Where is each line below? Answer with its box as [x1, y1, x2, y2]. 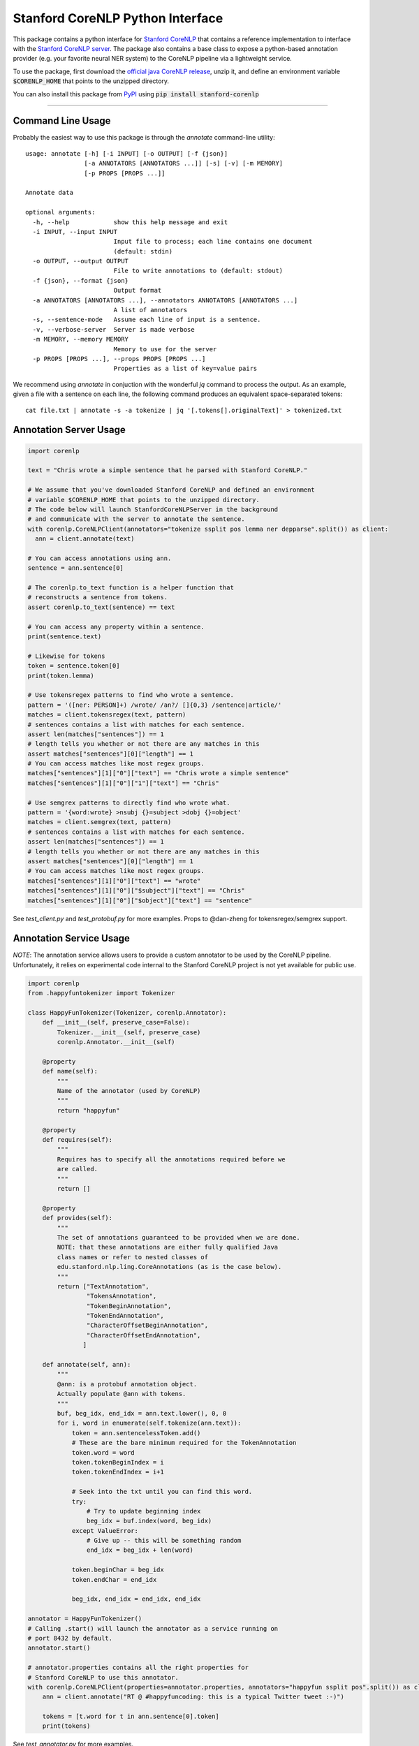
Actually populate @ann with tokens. [57, 1390, 186, 1398]
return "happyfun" [57, 1106, 120, 1114]
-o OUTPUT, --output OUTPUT [32, 257, 129, 265]
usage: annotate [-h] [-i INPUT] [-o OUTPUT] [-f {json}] [25, 149, 228, 157]
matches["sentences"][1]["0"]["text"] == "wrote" [27, 876, 201, 885]
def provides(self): [42, 1214, 113, 1222]
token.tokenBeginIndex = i [71, 1458, 164, 1466]
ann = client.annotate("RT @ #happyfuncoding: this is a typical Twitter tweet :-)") [42, 1693, 345, 1701]
